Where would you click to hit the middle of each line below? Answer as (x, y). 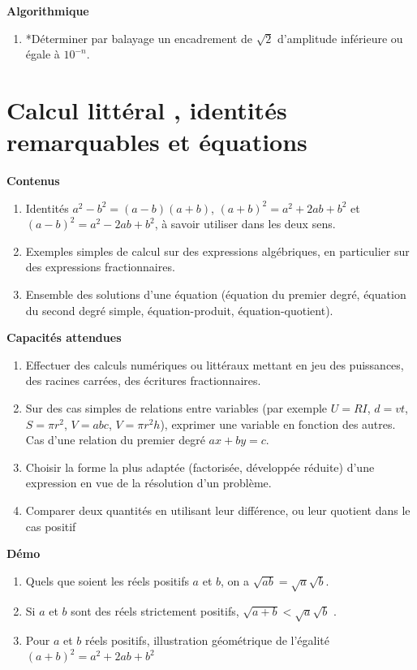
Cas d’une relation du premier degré (115, 440)
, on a (235, 580)
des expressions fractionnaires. (100, 267)
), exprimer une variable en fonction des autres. (278, 424)
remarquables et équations (157, 142)
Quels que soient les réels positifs (107, 580)
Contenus (33, 181)
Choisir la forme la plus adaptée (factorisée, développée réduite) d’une (200, 467)
